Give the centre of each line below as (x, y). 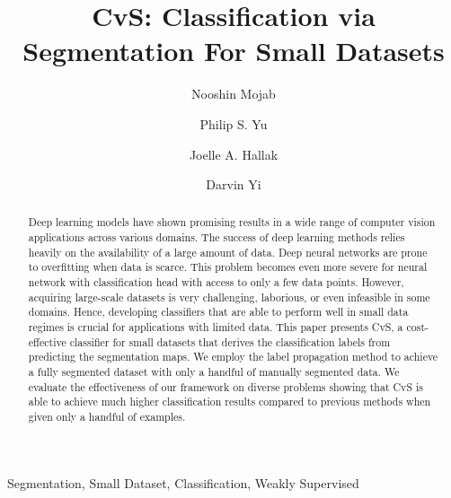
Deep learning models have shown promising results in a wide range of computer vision (232, 222)
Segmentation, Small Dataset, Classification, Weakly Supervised (183, 482)
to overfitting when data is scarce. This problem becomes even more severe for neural (228, 267)
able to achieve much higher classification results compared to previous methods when (230, 402)
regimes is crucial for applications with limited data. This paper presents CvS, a (216, 327)
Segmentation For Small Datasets (234, 51)
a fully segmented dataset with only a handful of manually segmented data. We (214, 372)
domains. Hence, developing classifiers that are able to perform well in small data (218, 312)
